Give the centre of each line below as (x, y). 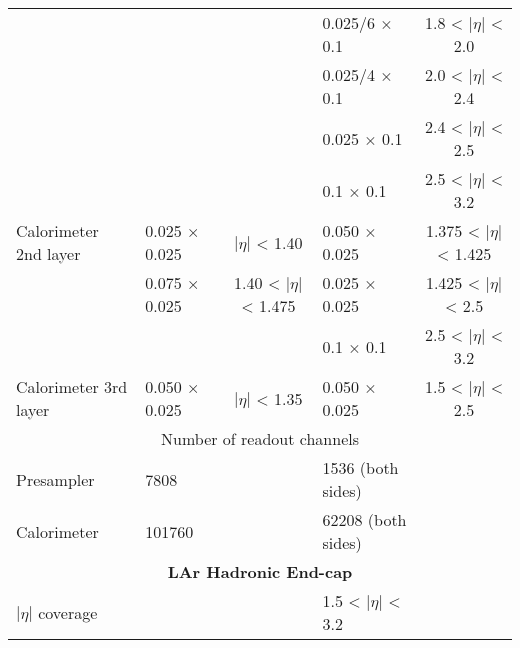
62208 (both (364, 519)
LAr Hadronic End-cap (260, 571)
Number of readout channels (260, 438)
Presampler (55, 479)
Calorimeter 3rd (72, 386)
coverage (68, 612)
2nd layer (48, 253)
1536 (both (360, 467)
